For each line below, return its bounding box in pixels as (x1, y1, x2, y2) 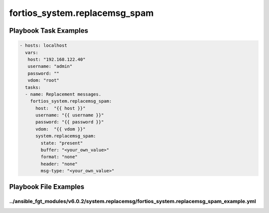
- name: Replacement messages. (25, 91, 102, 97)
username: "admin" (27, 64, 73, 69)
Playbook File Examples (9, 182, 85, 191)
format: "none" (40, 154, 78, 160)
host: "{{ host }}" (35, 105, 86, 111)
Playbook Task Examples (9, 26, 89, 35)
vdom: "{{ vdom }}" (35, 126, 86, 132)
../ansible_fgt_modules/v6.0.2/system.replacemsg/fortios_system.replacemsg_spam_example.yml (9, 198, 256, 205)
